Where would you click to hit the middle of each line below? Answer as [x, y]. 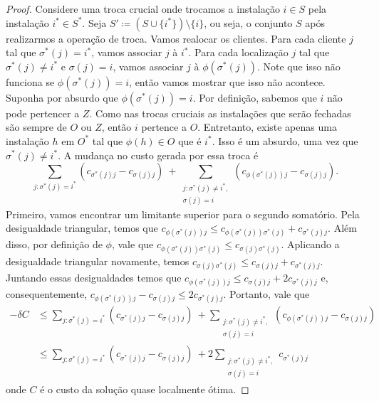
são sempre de [36, 127]
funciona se [30, 81]
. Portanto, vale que [266, 293]
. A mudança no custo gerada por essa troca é [158, 155]
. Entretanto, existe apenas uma [267, 127]
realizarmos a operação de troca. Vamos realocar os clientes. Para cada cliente [176, 38]
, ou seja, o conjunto [248, 22]
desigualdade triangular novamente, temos [98, 261]
